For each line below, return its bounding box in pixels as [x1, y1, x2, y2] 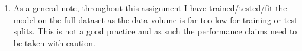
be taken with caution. [13, 36, 95, 49]
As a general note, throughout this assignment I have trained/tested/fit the [13, 2, 287, 14]
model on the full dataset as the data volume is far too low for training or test [13, 13, 298, 26]
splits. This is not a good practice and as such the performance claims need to [13, 25, 297, 37]
